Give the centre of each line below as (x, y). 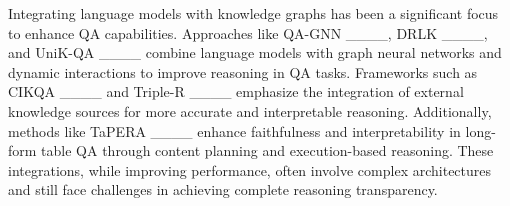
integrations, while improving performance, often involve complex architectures (250, 169)
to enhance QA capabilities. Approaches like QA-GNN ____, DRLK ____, (248, 32)
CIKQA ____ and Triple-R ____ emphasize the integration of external (236, 91)
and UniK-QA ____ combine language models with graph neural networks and (255, 52)
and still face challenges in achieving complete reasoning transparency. (223, 189)
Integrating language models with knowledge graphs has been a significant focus (253, 13)
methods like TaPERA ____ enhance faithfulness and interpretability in (234, 130)
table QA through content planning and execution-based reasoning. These (267, 150)
